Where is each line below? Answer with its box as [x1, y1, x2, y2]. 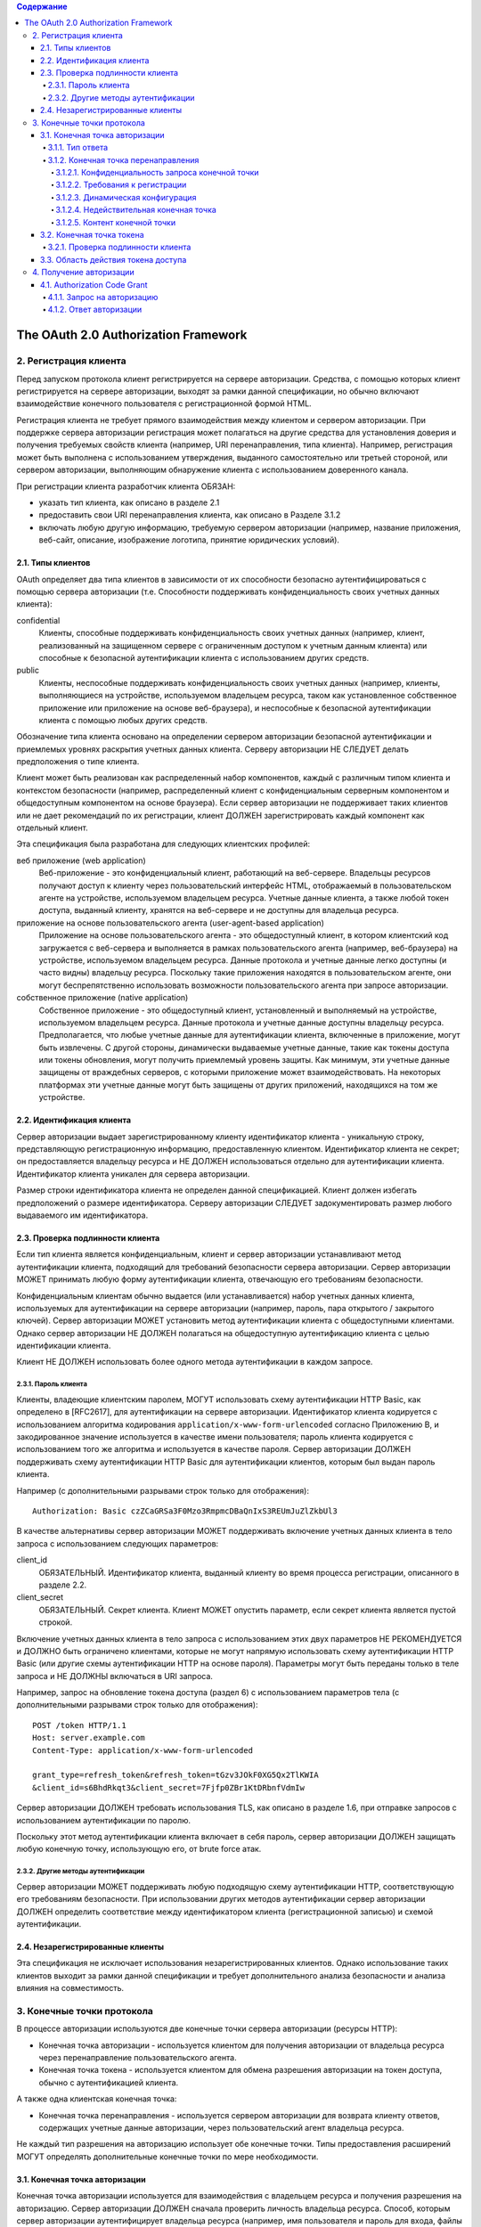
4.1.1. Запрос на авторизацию [47, 291, 159, 302]
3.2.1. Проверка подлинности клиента [47, 241, 192, 253]
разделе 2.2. [38, 1579, 87, 1590]
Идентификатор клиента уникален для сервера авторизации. [16, 1168, 250, 1179]
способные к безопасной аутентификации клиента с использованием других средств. [38, 652, 370, 663]
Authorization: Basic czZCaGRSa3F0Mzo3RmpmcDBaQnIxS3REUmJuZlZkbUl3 [32, 1505, 338, 1516]
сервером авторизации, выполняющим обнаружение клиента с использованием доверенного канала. [16, 464, 409, 476]
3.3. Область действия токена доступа [40, 254, 187, 265]
